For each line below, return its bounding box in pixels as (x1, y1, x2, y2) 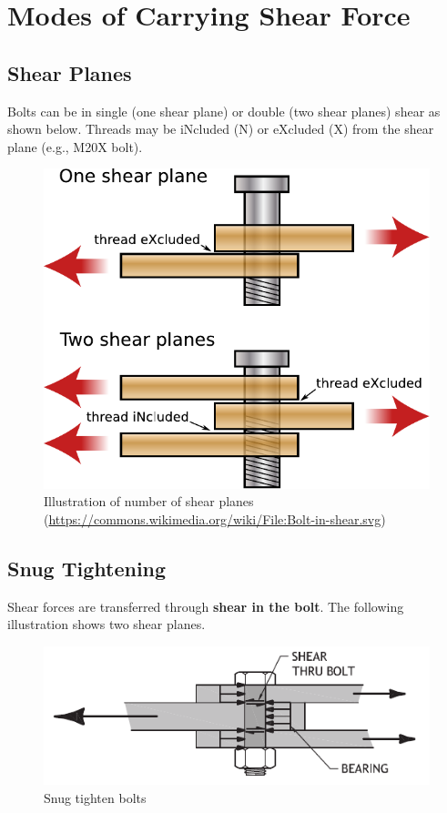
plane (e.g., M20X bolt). (7, 137, 143, 156)
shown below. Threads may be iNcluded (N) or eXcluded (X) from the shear (7, 119, 434, 138)
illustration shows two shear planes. (7, 615, 206, 634)
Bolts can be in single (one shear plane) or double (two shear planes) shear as (7, 101, 441, 120)
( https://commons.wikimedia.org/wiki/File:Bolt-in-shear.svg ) (44, 509, 386, 528)
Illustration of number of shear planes (44, 492, 254, 511)
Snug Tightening (7, 554, 167, 582)
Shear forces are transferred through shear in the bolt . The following (7, 596, 404, 615)
